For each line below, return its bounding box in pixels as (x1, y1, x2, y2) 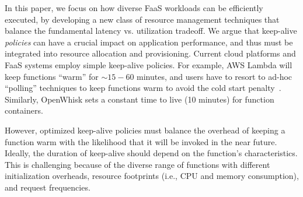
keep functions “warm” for (5, 70, 99, 82)
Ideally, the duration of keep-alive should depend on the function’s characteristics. (5, 147, 298, 159)
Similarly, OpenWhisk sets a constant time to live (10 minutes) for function (5, 93, 274, 105)
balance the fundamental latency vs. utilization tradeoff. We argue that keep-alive (5, 24, 297, 37)
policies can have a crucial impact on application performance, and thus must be (5, 36, 293, 48)
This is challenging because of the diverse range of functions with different (5, 158, 270, 170)
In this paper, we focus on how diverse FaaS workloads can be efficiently (5, 2, 263, 13)
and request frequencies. (5, 181, 90, 193)
